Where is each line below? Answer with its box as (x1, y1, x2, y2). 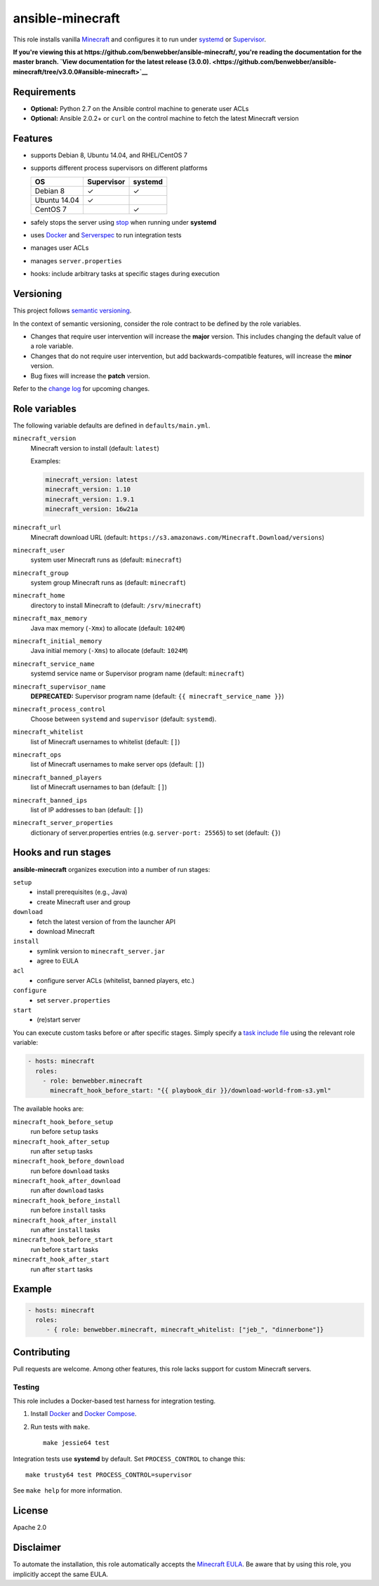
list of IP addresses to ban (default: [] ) (30, 805, 143, 814)
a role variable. (30, 342, 74, 350)
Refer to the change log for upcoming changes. (13, 384, 150, 392)
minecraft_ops (13, 751, 62, 758)
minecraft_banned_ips (13, 796, 88, 804)
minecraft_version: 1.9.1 (45, 495, 135, 503)
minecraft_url (13, 524, 62, 531)
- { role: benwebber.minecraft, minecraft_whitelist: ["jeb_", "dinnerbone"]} (46, 1326, 324, 1334)
